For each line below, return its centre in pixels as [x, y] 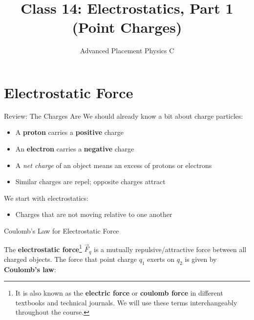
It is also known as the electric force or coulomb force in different [119, 293]
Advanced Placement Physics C [127, 51]
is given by [201, 259]
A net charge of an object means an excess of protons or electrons [114, 165]
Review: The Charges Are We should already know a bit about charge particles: [124, 116]
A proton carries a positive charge [70, 132]
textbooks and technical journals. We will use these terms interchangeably [126, 302]
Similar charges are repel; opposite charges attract [90, 181]
